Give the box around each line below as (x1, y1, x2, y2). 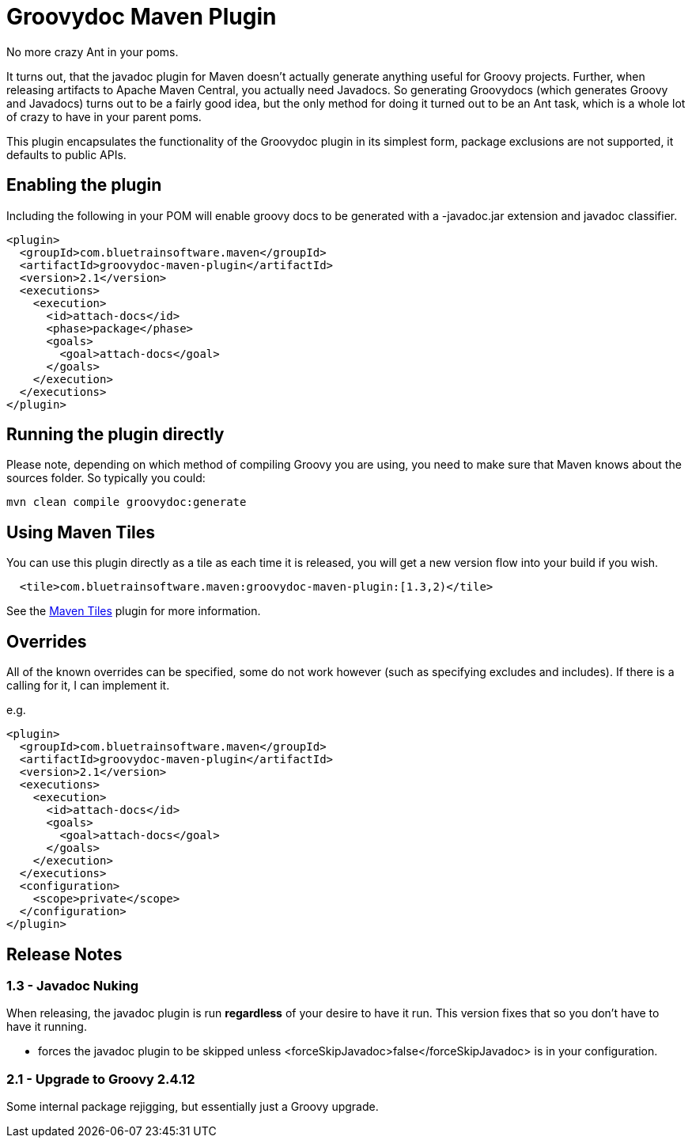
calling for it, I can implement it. (6, 678, 170, 693)
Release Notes (6, 944, 123, 964)
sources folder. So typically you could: (6, 471, 206, 485)
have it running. (6, 1020, 87, 1034)
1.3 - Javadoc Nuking (6, 977, 138, 994)
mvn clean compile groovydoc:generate (6, 496, 247, 509)
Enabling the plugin (6, 175, 162, 196)
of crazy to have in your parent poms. (6, 109, 202, 124)
